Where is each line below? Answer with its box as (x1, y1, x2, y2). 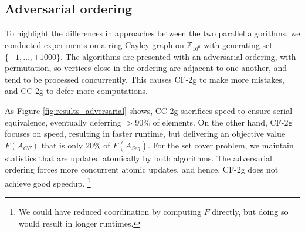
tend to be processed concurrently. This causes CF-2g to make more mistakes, (5, 73, 284, 85)
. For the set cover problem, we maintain (147, 139, 294, 151)
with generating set (204, 38, 273, 50)
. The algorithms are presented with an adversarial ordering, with (60, 50, 296, 62)
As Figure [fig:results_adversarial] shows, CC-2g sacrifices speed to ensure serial (5, 104, 293, 116)
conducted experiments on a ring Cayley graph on (5, 38, 184, 50)
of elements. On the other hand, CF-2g (152, 116, 293, 128)
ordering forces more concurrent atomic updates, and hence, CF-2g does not (5, 163, 279, 175)
